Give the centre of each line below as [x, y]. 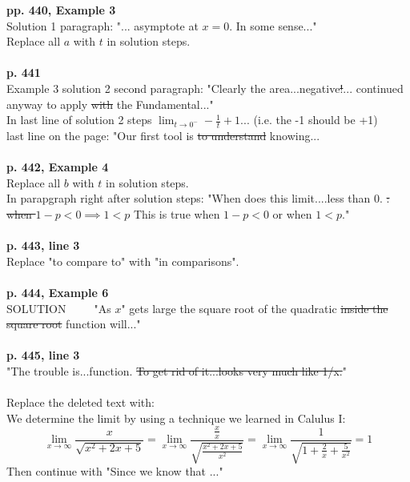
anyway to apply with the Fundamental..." [110, 104]
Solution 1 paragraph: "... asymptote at [102, 25]
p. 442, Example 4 [58, 167]
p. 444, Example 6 [58, 292]
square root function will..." [74, 324]
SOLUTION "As [59, 308]
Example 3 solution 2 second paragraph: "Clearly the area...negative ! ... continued [205, 88]
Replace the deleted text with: [80, 402]
